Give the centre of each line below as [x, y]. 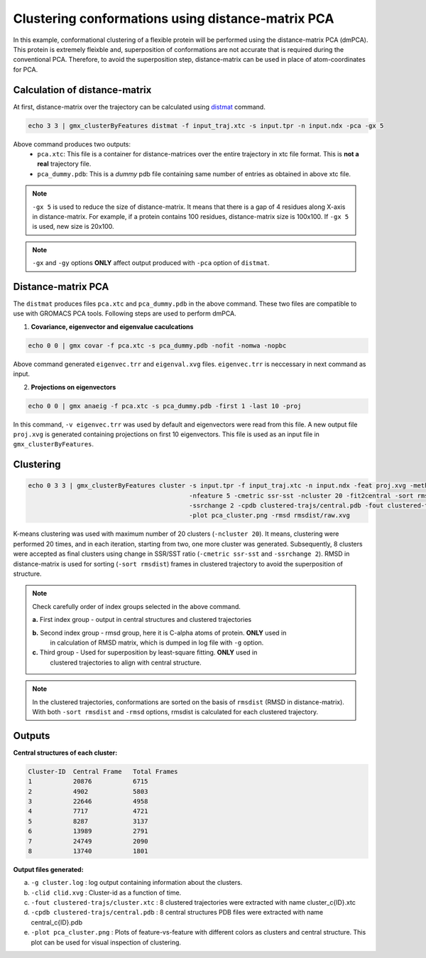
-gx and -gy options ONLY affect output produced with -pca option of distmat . [151, 263]
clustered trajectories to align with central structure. [126, 662]
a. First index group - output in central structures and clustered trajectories [142, 620]
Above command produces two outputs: [72, 144]
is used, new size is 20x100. [73, 227]
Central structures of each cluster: [65, 753]
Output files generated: [49, 869]
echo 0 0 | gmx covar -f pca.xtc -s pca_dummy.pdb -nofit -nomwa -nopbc [157, 345]
